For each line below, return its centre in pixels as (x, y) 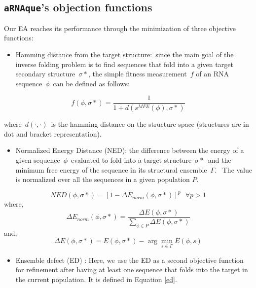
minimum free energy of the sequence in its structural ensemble (111, 169)
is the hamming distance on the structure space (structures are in (150, 124)
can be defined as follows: (91, 83)
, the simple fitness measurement (137, 74)
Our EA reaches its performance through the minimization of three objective (120, 28)
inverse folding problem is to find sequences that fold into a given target (124, 64)
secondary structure (45, 74)
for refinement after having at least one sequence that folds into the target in (132, 270)
